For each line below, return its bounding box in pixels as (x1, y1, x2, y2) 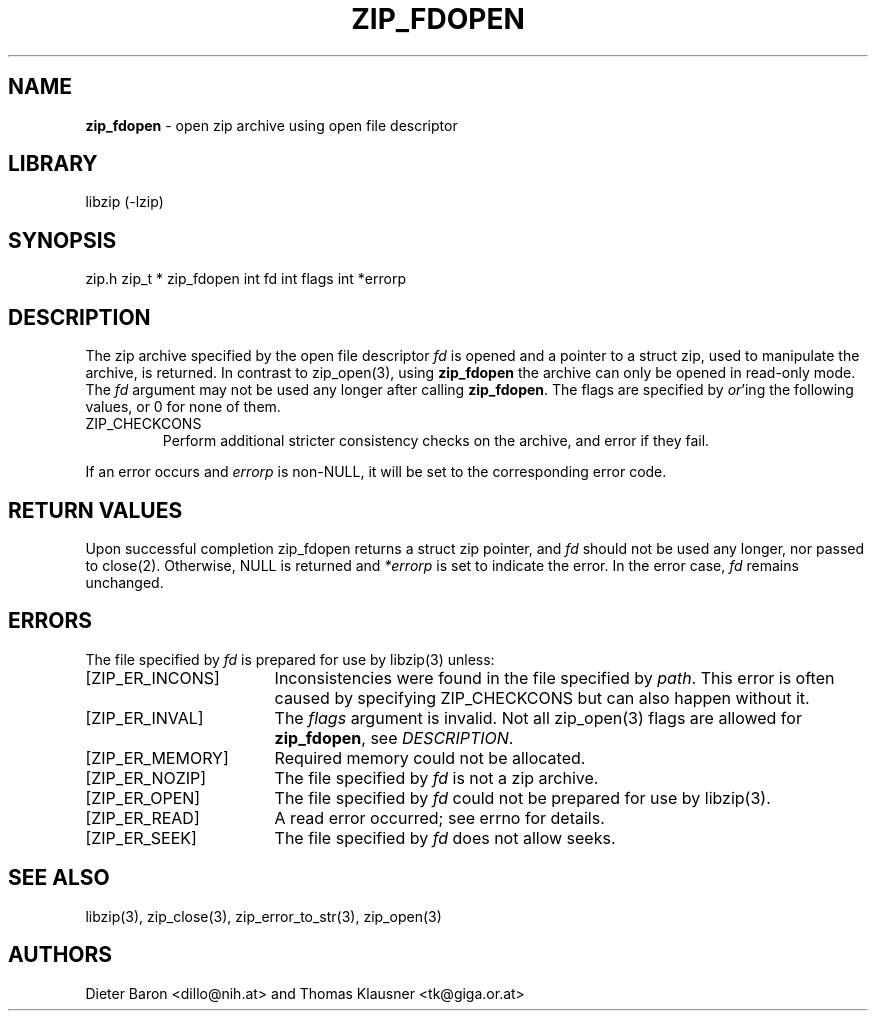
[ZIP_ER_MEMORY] (85, 747, 229, 768)
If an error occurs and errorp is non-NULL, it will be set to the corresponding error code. (85, 463, 667, 481)
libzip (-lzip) (85, 193, 164, 211)
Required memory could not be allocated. (274, 747, 586, 768)
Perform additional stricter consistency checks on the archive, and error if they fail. (162, 432, 710, 450)
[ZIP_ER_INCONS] (85, 667, 220, 688)
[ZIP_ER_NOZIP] (85, 767, 207, 788)
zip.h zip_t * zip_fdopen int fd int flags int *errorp (85, 270, 406, 288)
